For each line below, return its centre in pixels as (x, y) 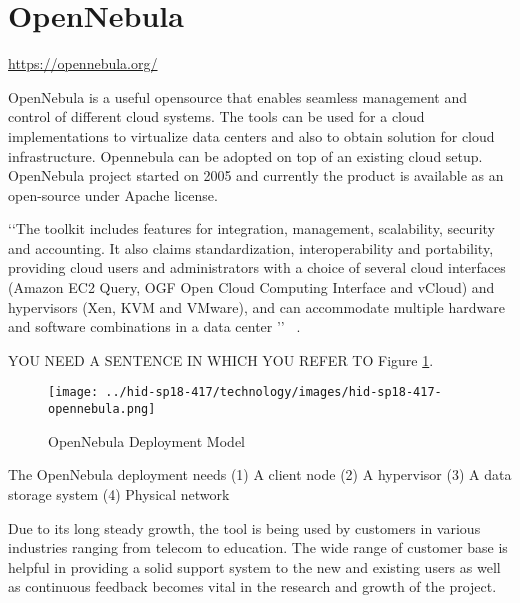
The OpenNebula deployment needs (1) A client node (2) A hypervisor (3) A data (260, 474)
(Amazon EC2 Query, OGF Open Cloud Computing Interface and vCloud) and (251, 287)
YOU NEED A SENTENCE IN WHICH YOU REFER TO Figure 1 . (221, 359)
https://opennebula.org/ (83, 63)
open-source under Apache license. (113, 194)
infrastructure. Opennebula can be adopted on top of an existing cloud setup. (245, 155)
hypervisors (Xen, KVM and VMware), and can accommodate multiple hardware (256, 306)
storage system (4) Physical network (119, 493)
